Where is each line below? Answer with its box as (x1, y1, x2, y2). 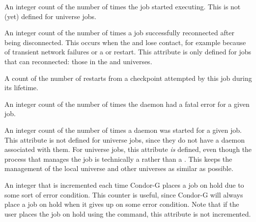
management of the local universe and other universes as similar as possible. (4, 163, 233, 173)
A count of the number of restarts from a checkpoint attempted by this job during (4, 73, 252, 83)
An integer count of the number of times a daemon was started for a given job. (4, 124, 242, 135)
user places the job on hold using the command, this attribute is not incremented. (4, 208, 251, 219)
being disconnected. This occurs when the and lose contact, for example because (4, 37, 246, 47)
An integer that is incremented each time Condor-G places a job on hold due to (4, 179, 244, 190)
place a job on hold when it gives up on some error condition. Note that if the (4, 199, 239, 209)
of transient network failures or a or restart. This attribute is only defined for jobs (4, 47, 252, 57)
